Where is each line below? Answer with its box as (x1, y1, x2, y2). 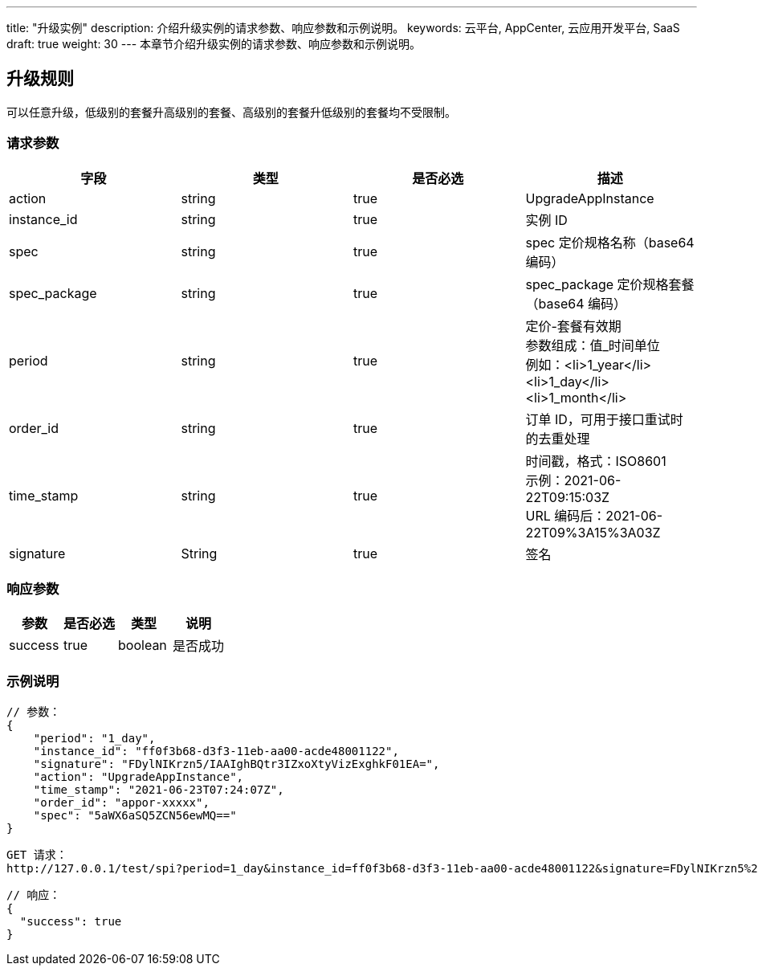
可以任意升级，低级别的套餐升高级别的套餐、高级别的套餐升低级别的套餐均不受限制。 (6, 104, 456, 119)
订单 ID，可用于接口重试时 (525, 410, 683, 427)
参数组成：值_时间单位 (525, 337, 660, 353)
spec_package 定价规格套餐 (525, 276, 695, 292)
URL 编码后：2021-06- (525, 507, 663, 524)
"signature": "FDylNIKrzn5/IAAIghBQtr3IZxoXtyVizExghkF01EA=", (33, 758, 440, 771)
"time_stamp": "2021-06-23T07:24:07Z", (33, 783, 284, 797)
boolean (118, 637, 167, 654)
